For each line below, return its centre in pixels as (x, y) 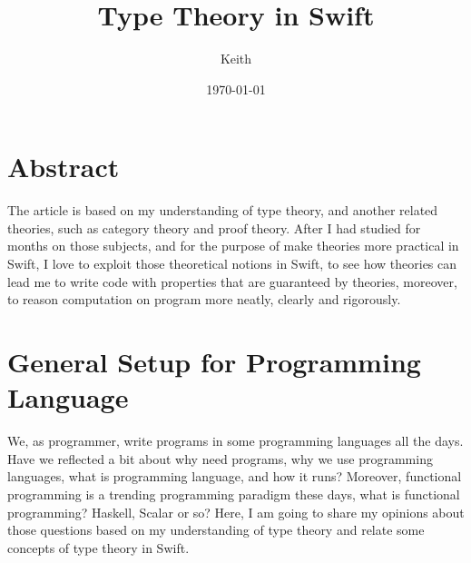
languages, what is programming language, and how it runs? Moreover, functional (235, 476)
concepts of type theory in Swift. (98, 547)
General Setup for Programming (214, 361)
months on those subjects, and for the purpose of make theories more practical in (233, 246)
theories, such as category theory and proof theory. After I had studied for (214, 227)
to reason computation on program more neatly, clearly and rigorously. (204, 299)
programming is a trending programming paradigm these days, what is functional (234, 494)
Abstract (64, 167)
